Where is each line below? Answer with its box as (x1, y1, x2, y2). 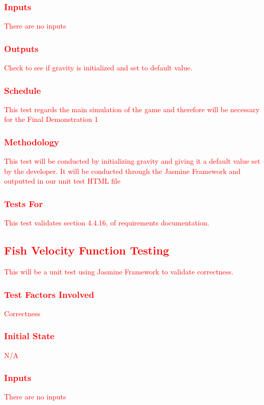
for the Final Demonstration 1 (4, 114, 98, 124)
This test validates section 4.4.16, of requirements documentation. (4, 217, 209, 228)
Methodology (4, 135, 60, 148)
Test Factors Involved (4, 288, 94, 300)
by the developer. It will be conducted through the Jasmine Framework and (4, 165, 241, 176)
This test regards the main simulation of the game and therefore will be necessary (4, 104, 260, 114)
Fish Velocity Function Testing (4, 242, 169, 258)
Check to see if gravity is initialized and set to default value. (4, 62, 193, 73)
